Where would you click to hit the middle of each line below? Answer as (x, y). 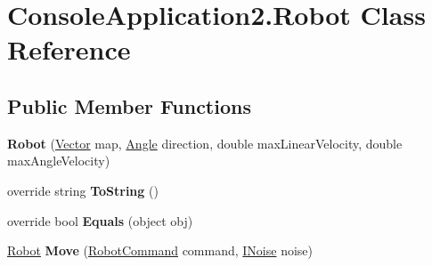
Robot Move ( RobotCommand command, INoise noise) (160, 250)
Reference (69, 49)
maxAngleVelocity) (59, 161)
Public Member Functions (129, 105)
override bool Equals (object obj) (100, 220)
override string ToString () (83, 190)
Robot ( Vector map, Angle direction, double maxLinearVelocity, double (205, 143)
